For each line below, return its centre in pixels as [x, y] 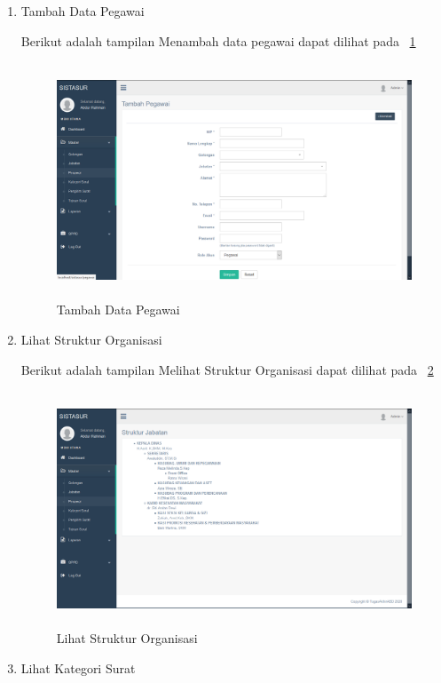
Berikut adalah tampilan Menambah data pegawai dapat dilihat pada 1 [218, 40]
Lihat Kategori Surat [78, 667]
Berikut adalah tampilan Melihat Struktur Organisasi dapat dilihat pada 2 [227, 369]
